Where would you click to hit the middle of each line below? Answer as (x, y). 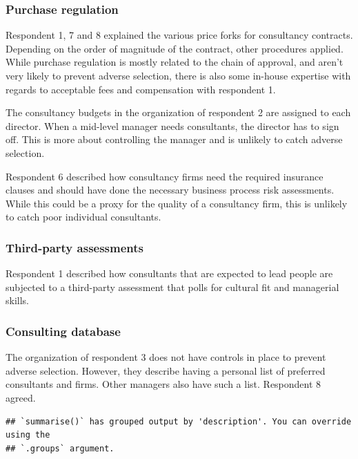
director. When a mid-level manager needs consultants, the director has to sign (172, 125)
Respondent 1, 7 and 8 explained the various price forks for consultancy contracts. (179, 35)
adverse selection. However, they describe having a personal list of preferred (166, 370)
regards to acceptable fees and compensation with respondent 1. (141, 89)
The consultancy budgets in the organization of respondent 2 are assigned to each (178, 112)
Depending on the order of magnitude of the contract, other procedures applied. (175, 48)
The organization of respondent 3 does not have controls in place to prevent (166, 357)
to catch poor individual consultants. (83, 217)
